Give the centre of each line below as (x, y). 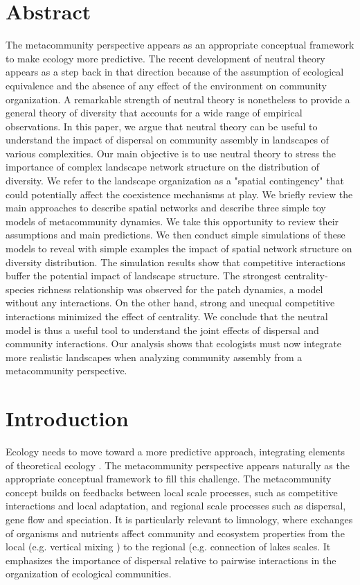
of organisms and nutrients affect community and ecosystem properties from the (175, 533)
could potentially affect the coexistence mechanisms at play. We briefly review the (179, 194)
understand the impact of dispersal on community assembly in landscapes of (167, 140)
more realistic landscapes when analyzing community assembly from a (154, 357)
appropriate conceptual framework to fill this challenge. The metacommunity (169, 479)
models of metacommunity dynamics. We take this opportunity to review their (172, 221)
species (20, 289)
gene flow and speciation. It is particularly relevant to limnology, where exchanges (179, 519)
